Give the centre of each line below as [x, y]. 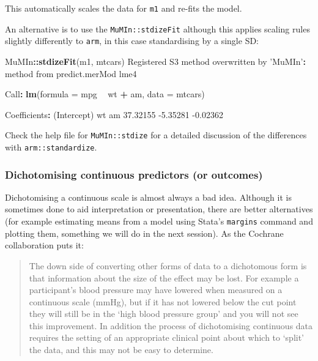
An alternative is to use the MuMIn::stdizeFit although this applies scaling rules [157, 28]
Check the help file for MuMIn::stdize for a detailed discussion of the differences [156, 135]
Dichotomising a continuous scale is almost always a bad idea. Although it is [148, 197]
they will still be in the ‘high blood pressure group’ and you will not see [164, 314]
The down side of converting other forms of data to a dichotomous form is [168, 265]
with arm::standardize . [51, 147]
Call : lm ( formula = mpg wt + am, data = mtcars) [105, 94]
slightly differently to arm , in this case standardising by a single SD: [132, 41]
